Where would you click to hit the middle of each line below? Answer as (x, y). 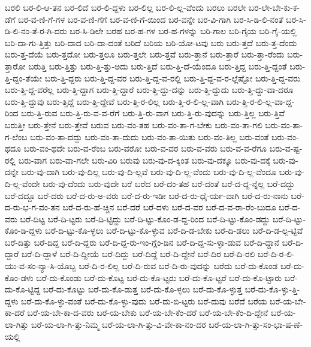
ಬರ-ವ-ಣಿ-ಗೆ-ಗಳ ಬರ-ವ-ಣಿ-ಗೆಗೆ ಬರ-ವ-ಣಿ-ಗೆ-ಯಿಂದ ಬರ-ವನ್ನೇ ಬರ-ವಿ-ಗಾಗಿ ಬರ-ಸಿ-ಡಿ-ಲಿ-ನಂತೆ (151, 19)
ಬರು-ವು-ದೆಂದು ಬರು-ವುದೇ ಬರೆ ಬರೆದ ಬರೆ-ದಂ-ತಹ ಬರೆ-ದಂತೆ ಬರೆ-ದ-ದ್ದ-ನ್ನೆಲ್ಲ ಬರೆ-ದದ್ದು (169, 183)
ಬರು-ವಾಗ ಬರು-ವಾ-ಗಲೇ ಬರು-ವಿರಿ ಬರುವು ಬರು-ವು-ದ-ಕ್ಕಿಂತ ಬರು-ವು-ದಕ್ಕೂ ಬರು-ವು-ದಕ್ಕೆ (144, 160)
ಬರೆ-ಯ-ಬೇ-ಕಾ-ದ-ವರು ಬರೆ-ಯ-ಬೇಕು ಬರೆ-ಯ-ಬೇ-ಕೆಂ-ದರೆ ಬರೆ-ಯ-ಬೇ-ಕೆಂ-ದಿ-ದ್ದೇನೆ (148, 313)
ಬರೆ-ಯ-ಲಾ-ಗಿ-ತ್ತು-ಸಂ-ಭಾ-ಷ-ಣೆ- (256, 325)
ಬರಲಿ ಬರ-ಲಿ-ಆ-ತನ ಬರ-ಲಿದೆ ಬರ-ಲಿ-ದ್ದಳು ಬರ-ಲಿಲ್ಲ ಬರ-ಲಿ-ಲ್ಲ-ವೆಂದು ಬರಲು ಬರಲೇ (126, 7)
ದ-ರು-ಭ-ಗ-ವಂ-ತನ (32, 207)
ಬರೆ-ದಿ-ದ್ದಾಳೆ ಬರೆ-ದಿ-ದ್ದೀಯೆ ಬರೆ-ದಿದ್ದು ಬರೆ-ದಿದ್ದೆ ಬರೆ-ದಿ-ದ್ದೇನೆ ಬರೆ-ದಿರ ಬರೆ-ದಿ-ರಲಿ (138, 254)
